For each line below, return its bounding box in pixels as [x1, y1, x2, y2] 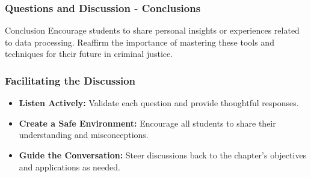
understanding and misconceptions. [19, 128, 149, 141]
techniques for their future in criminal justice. [5, 47, 173, 60]
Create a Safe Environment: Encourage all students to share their [19, 116, 276, 129]
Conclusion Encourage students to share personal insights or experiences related [5, 24, 300, 37]
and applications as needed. [19, 160, 120, 173]
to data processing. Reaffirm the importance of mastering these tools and [5, 35, 274, 48]
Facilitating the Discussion [5, 73, 136, 88]
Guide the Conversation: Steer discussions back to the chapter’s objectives [19, 149, 307, 161]
